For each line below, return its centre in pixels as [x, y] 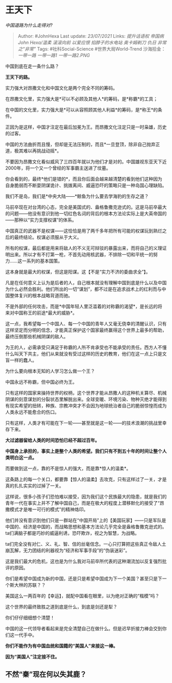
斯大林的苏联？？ [28, 585]
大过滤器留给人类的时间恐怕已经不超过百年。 [52, 440]
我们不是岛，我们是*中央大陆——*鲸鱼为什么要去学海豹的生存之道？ [77, 196]
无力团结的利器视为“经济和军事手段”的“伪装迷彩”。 [76, 550]
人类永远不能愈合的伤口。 [32, 412]
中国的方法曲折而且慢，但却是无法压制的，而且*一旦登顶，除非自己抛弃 [81, 144]
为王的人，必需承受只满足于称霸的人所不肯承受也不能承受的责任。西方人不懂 [86, 347]
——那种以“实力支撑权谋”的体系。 [41, 220]
